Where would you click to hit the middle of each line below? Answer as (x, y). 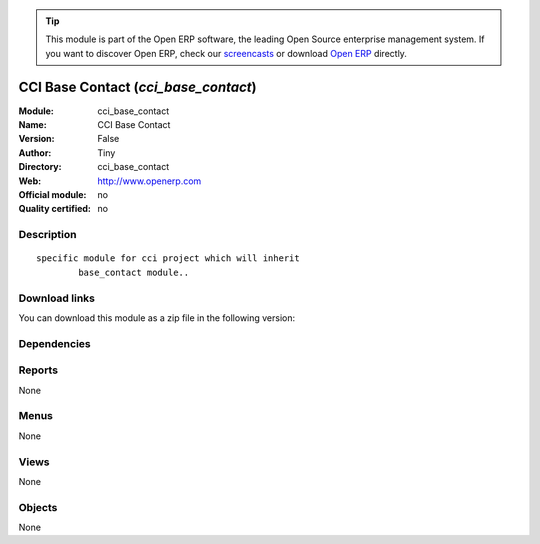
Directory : (40, 167)
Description (47, 235)
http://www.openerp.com (149, 181)
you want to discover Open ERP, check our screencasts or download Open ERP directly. (226, 53)
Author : (35, 152)
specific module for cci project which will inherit (168, 258)
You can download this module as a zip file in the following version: (157, 317)
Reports (38, 370)
